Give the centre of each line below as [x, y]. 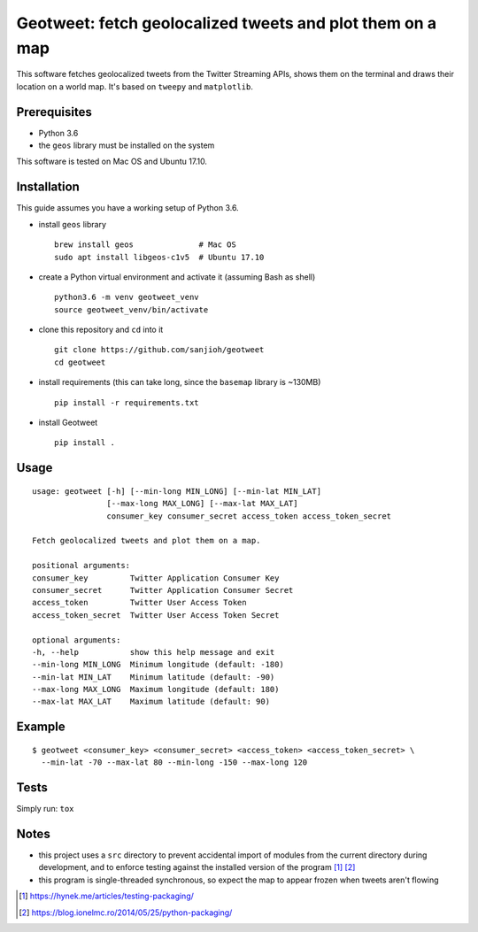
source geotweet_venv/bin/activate [131, 309]
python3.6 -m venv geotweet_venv [127, 297]
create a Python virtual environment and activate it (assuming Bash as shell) [177, 277]
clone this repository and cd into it [101, 330]
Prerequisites [54, 112]
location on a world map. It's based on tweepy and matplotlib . [135, 86]
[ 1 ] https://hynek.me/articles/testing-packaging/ [107, 896]
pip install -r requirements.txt [127, 402]
